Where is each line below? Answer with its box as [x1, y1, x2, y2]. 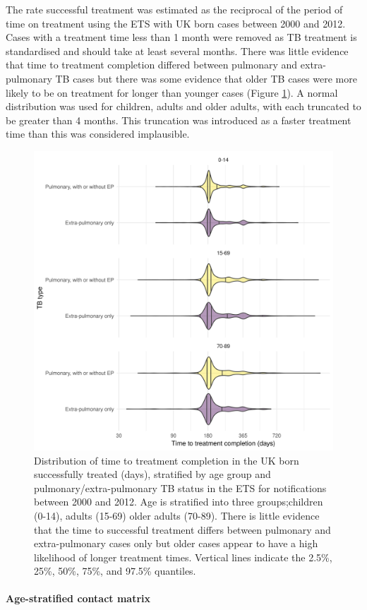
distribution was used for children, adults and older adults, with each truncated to [6, 99, 361, 114]
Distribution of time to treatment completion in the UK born [34, 453, 299, 467]
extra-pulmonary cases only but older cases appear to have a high [34, 536, 318, 551]
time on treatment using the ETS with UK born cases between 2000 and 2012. [6, 16, 346, 30]
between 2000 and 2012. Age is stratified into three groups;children [34, 494, 323, 509]
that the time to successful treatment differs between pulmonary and [34, 522, 331, 537]
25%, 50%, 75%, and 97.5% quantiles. [34, 563, 196, 578]
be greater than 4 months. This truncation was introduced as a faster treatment [6, 112, 351, 127]
